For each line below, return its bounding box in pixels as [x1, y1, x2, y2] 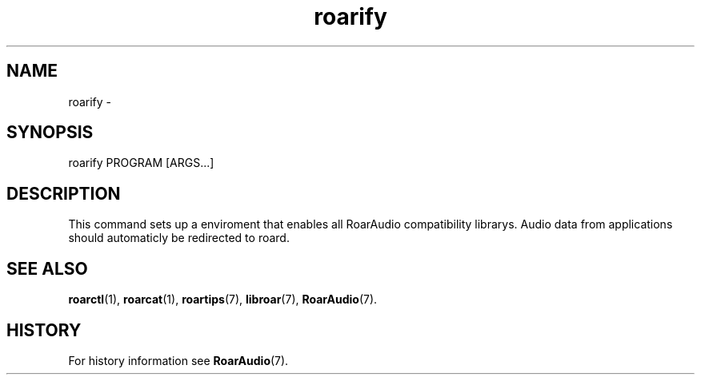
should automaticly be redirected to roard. [68, 231, 290, 245]
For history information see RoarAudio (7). [68, 353, 289, 367]
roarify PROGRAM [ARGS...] [68, 156, 214, 170]
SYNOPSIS [6, 122, 94, 143]
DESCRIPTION [6, 183, 121, 204]
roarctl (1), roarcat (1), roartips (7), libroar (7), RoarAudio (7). [68, 292, 378, 307]
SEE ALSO [6, 258, 88, 279]
